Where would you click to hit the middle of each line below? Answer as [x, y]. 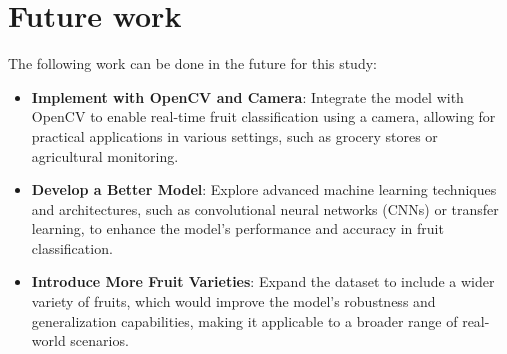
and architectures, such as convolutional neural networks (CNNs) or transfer [265, 208]
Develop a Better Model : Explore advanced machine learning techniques [264, 189]
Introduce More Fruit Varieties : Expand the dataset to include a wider [263, 281]
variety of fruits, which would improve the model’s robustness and [233, 301]
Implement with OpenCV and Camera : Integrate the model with [247, 96]
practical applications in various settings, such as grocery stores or [234, 135]
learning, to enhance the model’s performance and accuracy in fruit [237, 228]
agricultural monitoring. [105, 155]
